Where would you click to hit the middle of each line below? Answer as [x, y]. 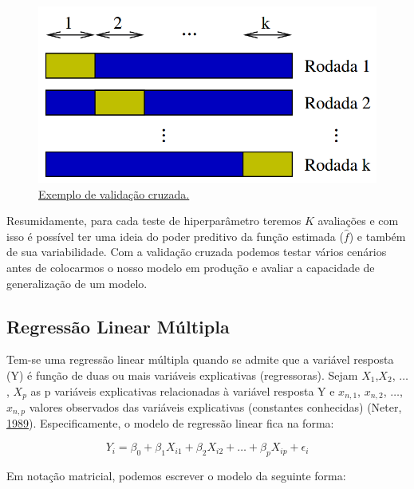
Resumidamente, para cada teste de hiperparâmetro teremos [154, 221]
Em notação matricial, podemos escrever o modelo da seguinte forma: [176, 475]
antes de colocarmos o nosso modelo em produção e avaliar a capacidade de [191, 267]
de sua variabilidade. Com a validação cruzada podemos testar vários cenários [197, 252]
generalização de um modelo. [77, 283]
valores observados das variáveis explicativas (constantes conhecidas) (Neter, [215, 407]
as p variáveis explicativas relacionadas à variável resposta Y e [183, 390]
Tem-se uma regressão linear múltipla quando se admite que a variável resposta [200, 359]
